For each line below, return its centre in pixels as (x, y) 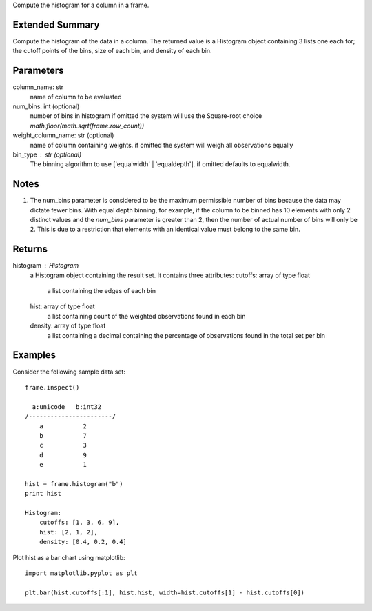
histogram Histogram (46, 266)
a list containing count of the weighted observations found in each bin (146, 316)
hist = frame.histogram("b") (74, 484)
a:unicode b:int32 (67, 407)
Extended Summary (56, 24)
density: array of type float (68, 326)
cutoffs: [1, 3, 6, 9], (79, 523)
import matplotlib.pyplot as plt (81, 573)
